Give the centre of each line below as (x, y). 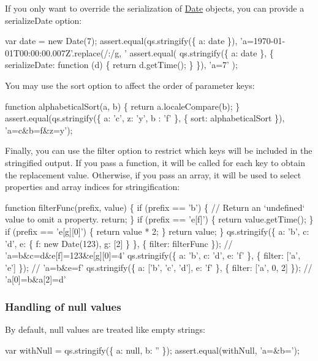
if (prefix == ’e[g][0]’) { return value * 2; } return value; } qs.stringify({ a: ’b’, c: (157, 231)
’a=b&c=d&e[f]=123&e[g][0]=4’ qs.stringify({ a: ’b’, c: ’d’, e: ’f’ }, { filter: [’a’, (153, 255)
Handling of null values (63, 306)
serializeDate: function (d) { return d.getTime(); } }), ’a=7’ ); (121, 65)
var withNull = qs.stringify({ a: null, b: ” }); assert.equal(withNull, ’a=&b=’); (152, 350)
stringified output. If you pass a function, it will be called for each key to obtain (155, 162)
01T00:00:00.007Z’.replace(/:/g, (63, 52)
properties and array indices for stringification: (93, 187)
